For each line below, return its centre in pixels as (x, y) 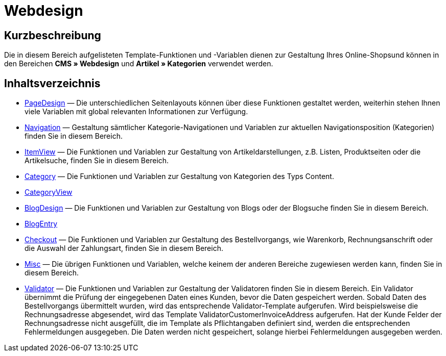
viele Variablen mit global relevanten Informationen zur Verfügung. (136, 112)
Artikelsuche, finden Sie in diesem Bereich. (97, 161)
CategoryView (49, 192)
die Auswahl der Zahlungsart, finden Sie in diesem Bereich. (124, 248)
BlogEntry (41, 224)
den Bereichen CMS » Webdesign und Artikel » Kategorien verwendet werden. (139, 64)
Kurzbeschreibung (53, 35)
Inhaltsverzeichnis (52, 83)
